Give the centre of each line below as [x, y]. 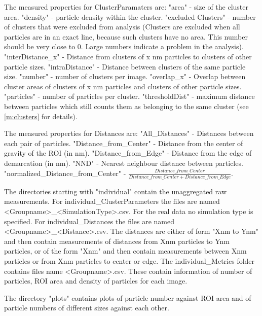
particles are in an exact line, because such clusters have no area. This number [126, 36]
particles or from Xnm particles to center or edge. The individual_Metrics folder [129, 260]
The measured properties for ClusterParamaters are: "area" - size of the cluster [126, 7]
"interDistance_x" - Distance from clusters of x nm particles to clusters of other [128, 56]
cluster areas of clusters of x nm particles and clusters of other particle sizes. [123, 86]
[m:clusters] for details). [41, 116]
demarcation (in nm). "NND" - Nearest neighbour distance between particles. [124, 163]
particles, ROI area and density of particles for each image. [96, 281]
